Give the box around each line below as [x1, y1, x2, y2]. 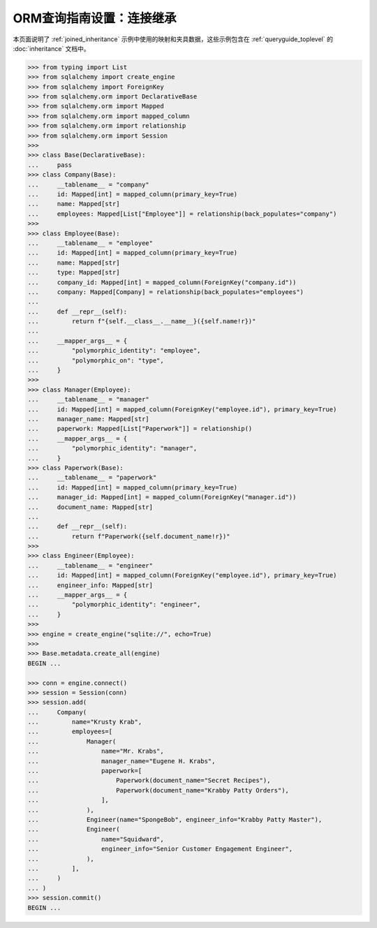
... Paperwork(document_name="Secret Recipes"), [27, 776, 271, 785]
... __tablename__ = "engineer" [27, 561, 154, 569]
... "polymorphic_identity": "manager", [27, 444, 198, 452]
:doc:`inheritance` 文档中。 [13, 44, 90, 52]
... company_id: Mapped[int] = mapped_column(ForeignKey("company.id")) [27, 278, 297, 286]
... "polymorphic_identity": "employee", [27, 346, 201, 355]
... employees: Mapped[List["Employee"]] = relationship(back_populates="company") [27, 209, 337, 218]
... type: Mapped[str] [27, 269, 120, 277]
